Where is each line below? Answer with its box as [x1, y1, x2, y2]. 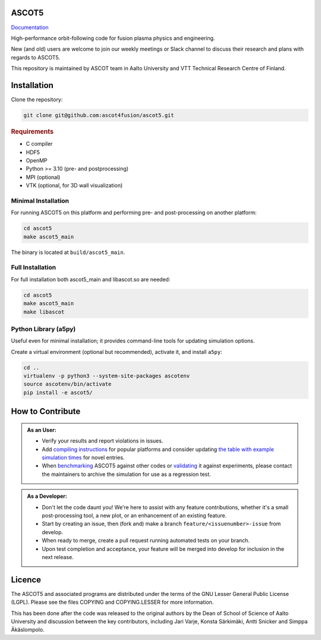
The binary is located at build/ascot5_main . [11, 249, 125, 256]
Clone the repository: [11, 96, 63, 103]
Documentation [11, 24, 49, 31]
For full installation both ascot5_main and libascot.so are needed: [11, 275, 171, 283]
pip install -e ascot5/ [23, 389, 93, 396]
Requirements [11, 127, 53, 136]
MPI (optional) [26, 173, 61, 181]
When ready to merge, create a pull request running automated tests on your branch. [42, 537, 250, 544]
